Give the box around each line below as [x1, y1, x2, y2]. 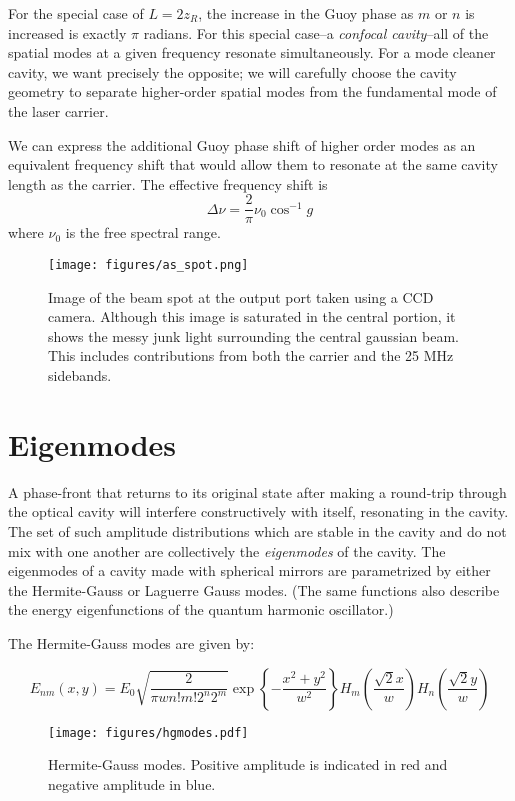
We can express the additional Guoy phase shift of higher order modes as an [8, 134, 476, 155]
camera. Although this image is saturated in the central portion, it [48, 306, 456, 327]
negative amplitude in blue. [48, 773, 216, 794]
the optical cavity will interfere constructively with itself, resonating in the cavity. [8, 501, 509, 522]
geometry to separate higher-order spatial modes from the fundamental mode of [8, 81, 497, 102]
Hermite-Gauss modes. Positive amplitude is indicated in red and [48, 754, 448, 775]
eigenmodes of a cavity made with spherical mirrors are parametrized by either [8, 560, 491, 581]
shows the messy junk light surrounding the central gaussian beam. [48, 325, 459, 346]
